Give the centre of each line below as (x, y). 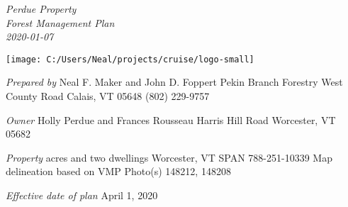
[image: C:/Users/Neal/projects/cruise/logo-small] (130, 59)
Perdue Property (41, 9)
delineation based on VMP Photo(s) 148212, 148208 (118, 171)
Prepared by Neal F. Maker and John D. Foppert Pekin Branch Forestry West (174, 82)
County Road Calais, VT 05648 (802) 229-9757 (108, 96)
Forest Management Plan (60, 22)
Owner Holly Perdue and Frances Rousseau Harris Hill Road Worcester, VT (171, 119)
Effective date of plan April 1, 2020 (82, 195)
